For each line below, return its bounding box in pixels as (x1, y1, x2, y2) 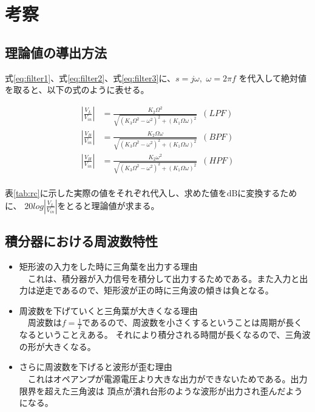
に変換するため (237, 187, 297, 199)
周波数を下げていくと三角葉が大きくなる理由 (19, 304, 198, 317)
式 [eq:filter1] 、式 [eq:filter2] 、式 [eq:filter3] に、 (5, 71, 175, 84)
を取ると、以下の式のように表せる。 (5, 83, 149, 96)
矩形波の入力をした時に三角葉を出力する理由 (19, 260, 198, 273)
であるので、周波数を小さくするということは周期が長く (82, 316, 303, 329)
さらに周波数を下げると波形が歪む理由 (19, 360, 172, 373)
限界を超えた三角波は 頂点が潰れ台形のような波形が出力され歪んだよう (19, 384, 303, 397)
